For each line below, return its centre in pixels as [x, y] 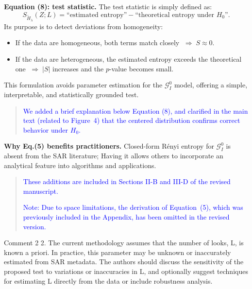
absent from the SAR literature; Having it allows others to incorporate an [114, 156]
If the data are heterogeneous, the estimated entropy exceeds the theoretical [128, 59]
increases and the [78, 68]
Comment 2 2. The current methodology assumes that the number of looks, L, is [124, 243]
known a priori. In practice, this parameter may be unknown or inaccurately [118, 252]
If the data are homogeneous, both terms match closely [97, 42]
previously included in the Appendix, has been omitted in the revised [126, 217]
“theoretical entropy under [175, 15]
